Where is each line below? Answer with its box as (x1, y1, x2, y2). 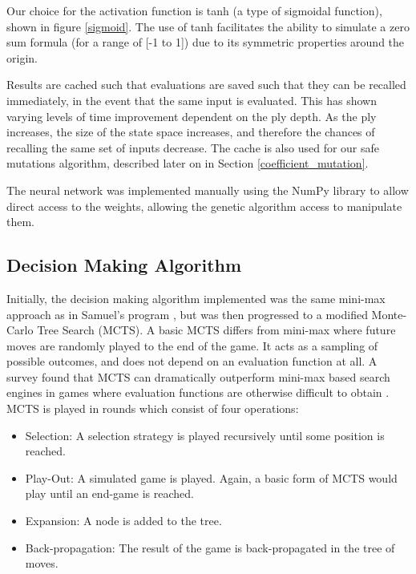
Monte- (371, 305, 407, 322)
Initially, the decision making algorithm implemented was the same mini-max (6, 289, 386, 306)
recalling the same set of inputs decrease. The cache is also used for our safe (6, 139, 380, 156)
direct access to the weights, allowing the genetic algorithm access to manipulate (6, 197, 402, 214)
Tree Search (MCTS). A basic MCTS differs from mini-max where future (37, 321, 396, 338)
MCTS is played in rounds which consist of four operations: (6, 400, 299, 417)
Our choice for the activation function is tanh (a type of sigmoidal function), (6, 2, 382, 18)
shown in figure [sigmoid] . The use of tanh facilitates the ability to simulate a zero (6, 18, 410, 34)
